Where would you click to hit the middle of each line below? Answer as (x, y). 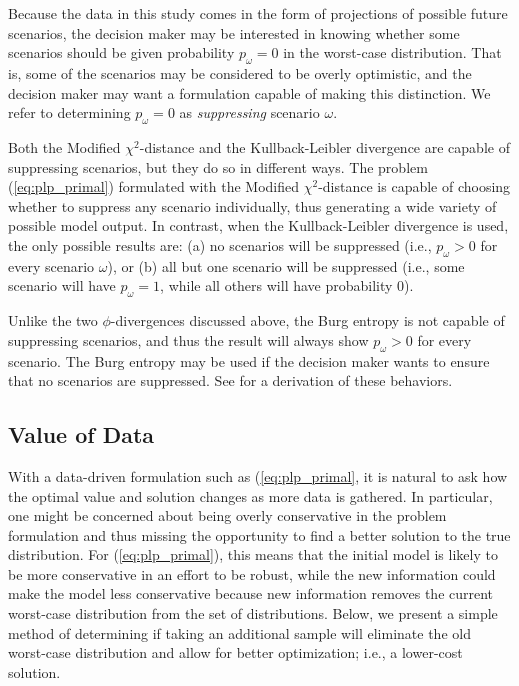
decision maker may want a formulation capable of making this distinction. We (249, 92)
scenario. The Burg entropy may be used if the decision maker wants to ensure (249, 360)
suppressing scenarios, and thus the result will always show (188, 339)
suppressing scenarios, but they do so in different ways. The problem (218, 166)
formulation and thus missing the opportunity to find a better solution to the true (259, 534)
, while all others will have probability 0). (287, 285)
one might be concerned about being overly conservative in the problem (227, 515)
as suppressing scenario (249, 112)
